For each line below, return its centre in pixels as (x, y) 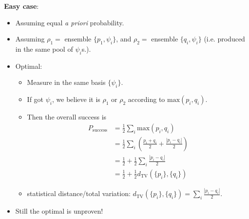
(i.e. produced (224, 39)
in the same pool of (44, 49)
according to (146, 99)
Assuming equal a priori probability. (70, 22)
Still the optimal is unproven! (59, 211)
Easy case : (21, 6)
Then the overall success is (67, 117)
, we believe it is (76, 99)
